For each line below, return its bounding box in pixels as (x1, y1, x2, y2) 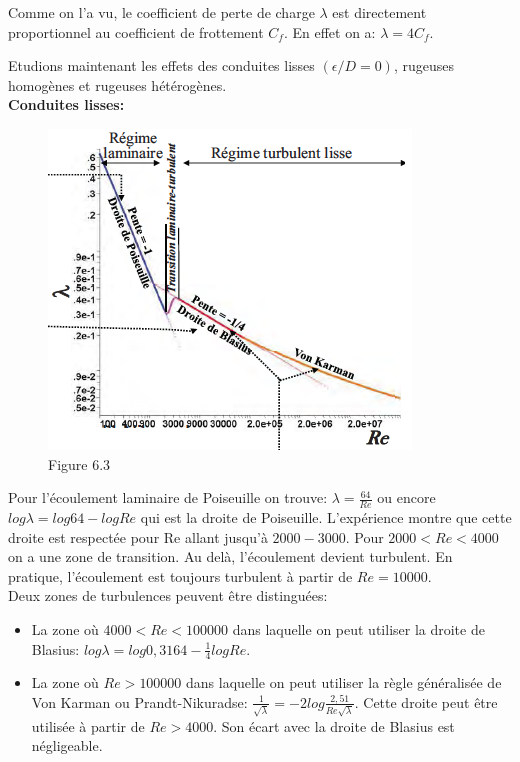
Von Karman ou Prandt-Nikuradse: (31, 691, 248, 712)
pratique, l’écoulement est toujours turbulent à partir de (8, 565, 353, 586)
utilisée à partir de (31, 715, 145, 736)
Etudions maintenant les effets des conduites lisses (8, 55, 315, 76)
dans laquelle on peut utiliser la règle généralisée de (186, 672, 502, 693)
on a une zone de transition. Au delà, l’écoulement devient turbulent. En (8, 546, 453, 567)
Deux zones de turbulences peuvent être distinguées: (8, 585, 328, 606)
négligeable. (31, 735, 103, 756)
